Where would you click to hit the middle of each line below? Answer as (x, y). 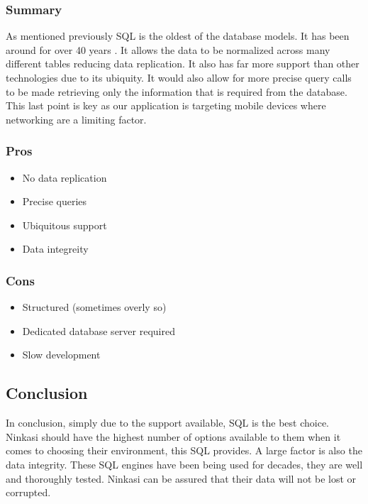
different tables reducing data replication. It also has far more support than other (183, 64)
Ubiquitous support (65, 225)
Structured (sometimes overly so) (94, 307)
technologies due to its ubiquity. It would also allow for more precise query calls (179, 77)
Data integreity (55, 249)
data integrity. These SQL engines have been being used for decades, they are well (184, 464)
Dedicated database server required (99, 330)
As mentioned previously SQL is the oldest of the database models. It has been (178, 36)
